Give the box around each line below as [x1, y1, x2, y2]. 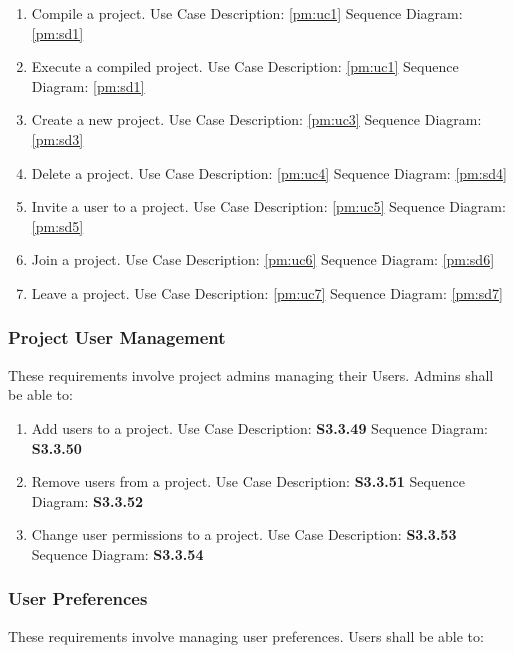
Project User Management [8, 325, 226, 350]
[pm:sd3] [31, 128, 84, 149]
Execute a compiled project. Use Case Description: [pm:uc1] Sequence [31, 56, 459, 77]
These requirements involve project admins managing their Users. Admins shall [8, 364, 494, 385]
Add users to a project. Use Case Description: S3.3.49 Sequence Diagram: [31, 417, 488, 438]
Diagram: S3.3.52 [31, 490, 144, 511]
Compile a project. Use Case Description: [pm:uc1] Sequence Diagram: [31, 3, 463, 23]
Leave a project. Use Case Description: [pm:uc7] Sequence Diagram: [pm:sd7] [31, 282, 503, 303]
